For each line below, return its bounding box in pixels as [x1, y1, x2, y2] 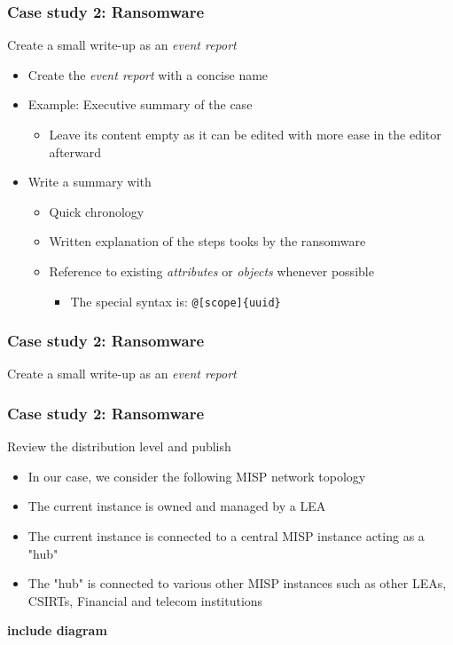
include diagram [7, 621, 107, 640]
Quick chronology [49, 202, 144, 220]
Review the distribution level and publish [7, 437, 231, 456]
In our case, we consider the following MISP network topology [27, 466, 366, 485]
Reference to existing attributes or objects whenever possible [49, 261, 374, 280]
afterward [49, 142, 102, 161]
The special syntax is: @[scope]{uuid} [70, 291, 281, 310]
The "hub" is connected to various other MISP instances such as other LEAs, [27, 574, 447, 593]
